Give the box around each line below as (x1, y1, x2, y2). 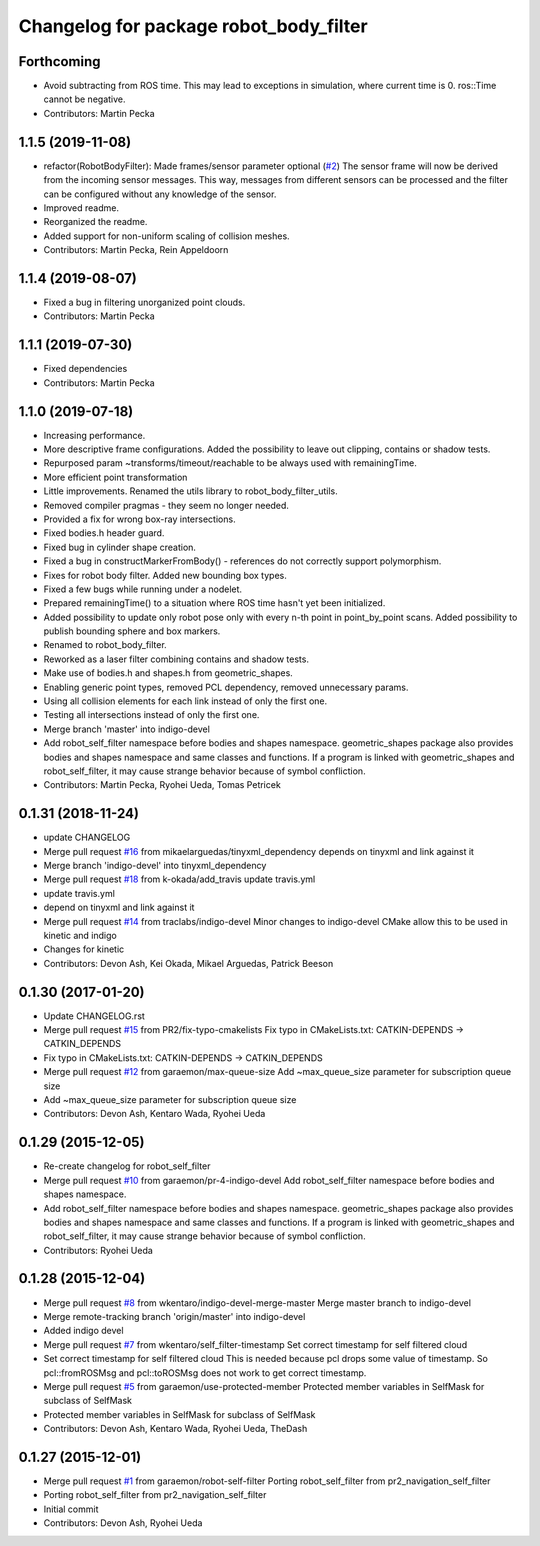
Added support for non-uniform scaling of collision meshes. (43, 230, 290, 242)
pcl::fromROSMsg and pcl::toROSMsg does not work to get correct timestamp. (43, 1366, 367, 1379)
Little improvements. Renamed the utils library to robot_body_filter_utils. (43, 485, 339, 497)
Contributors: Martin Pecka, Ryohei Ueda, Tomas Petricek (43, 779, 282, 791)
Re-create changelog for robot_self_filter (43, 1160, 211, 1172)
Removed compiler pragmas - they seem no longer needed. (43, 499, 290, 511)
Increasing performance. (43, 429, 146, 441)
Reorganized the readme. (43, 216, 148, 228)
